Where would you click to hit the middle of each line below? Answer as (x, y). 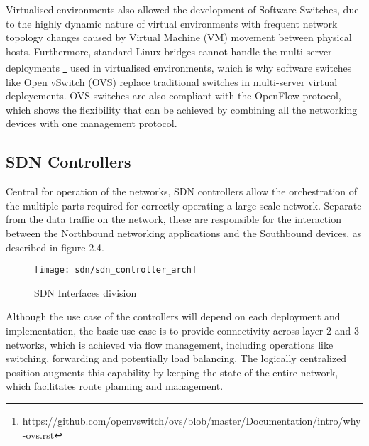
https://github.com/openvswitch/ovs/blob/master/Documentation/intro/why (192, 420)
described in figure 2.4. (55, 247)
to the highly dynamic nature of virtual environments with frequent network (172, 23)
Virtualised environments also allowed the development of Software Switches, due (182, 9)
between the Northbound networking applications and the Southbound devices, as (184, 233)
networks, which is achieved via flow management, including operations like (170, 344)
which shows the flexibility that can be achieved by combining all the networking (182, 109)
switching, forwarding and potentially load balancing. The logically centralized (176, 358)
